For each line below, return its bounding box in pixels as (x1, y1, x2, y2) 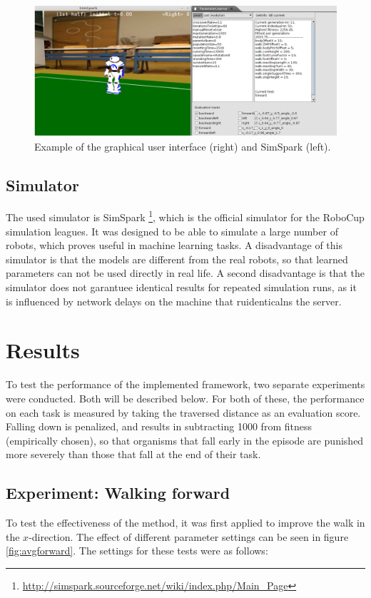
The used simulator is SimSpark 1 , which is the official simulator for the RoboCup (6, 208, 365, 225)
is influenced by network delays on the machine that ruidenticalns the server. (6, 293, 342, 308)
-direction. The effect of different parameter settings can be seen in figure (29, 529, 349, 544)
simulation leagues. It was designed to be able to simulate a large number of (6, 223, 338, 238)
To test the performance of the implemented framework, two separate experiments (6, 377, 365, 392)
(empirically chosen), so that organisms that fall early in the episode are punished (6, 432, 364, 447)
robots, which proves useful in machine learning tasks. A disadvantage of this (6, 238, 342, 253)
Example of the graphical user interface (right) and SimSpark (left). (34, 138, 331, 153)
